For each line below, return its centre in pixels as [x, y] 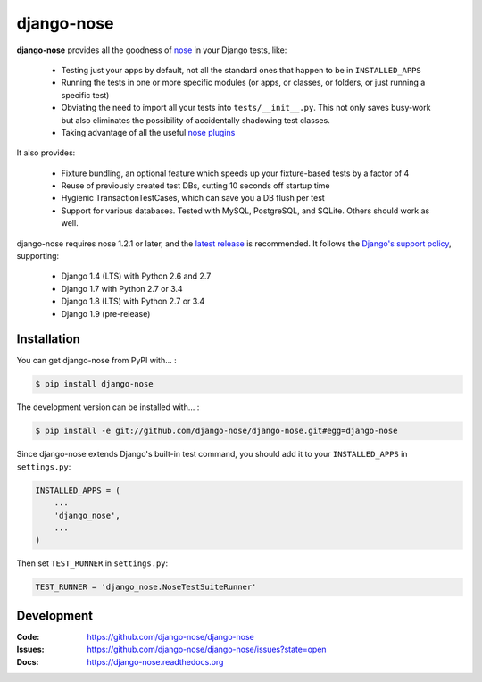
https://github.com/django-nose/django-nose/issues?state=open [207, 649]
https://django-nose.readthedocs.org [155, 661]
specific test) [85, 95]
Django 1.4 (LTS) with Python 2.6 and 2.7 [136, 276]
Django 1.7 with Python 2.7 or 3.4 [122, 288]
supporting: [38, 256]
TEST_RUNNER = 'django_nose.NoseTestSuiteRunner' [146, 587]
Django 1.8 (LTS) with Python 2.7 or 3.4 [133, 301]
